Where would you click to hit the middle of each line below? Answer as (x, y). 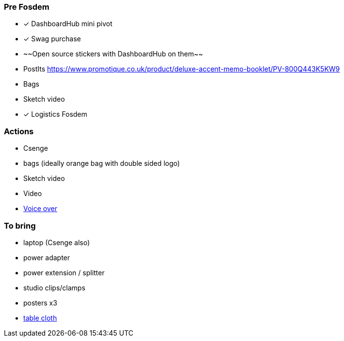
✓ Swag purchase (52, 39)
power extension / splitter (64, 272)
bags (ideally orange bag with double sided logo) (102, 163)
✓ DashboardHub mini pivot (68, 24)
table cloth (40, 318)
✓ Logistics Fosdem (55, 114)
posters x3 (40, 303)
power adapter (47, 257)
